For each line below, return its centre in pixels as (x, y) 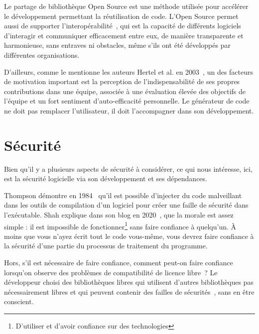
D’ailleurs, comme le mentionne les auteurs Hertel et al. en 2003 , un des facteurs (129, 71)
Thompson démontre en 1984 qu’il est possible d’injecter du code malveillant (123, 195)
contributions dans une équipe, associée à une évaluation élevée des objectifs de (125, 91)
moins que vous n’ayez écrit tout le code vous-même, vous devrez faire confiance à (129, 236)
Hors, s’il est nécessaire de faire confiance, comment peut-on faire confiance (119, 263)
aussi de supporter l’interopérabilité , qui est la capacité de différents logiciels (123, 26)
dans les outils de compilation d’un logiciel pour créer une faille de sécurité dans (126, 205)
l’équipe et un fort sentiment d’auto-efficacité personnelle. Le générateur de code (127, 101)
